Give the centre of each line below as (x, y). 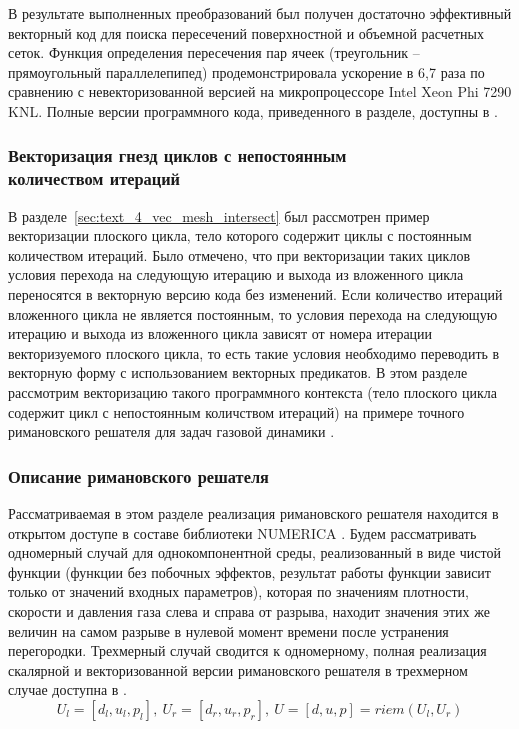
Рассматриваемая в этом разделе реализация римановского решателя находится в (253, 513)
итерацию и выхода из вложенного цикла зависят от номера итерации (220, 333)
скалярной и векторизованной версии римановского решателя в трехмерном (238, 669)
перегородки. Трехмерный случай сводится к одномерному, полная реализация (247, 650)
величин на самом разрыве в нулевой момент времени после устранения (228, 630)
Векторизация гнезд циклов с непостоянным (177, 155)
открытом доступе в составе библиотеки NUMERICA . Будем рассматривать (242, 532)
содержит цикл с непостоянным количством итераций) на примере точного (236, 411)
